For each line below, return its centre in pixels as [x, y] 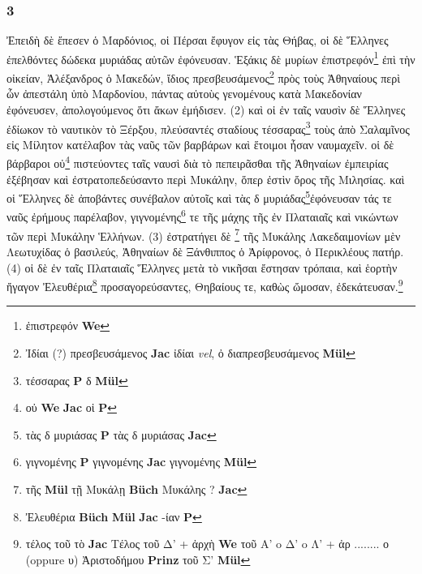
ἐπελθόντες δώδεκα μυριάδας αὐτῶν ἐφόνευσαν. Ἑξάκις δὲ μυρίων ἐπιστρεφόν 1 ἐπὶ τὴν [211, 58]
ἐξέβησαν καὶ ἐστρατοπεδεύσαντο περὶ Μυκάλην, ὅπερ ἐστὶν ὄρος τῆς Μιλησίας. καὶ [206, 179]
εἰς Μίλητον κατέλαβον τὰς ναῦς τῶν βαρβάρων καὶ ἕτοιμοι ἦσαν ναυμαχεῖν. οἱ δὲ [200, 144]
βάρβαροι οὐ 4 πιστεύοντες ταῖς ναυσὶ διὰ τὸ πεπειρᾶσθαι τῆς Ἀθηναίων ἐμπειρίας [198, 162]
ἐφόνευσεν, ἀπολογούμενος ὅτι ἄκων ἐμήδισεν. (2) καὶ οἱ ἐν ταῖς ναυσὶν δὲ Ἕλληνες [206, 109]
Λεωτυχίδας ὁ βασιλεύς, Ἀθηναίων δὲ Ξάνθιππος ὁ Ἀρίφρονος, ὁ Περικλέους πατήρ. [205, 251]
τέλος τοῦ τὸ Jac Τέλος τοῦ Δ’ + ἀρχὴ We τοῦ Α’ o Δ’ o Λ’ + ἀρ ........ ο [207, 544]
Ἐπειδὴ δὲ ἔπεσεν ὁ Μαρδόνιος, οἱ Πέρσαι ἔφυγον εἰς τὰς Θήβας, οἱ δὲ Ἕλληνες [198, 40]
